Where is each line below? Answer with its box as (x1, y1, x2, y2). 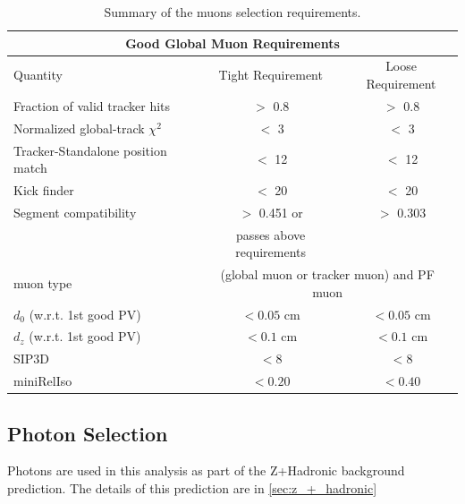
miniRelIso (13, 372, 72, 390)
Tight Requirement (218, 65, 323, 84)
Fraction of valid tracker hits (13, 96, 171, 115)
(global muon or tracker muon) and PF (220, 265, 435, 284)
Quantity (13, 65, 63, 84)
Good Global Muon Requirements (125, 33, 340, 52)
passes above (236, 225, 306, 243)
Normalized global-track (13, 118, 145, 137)
